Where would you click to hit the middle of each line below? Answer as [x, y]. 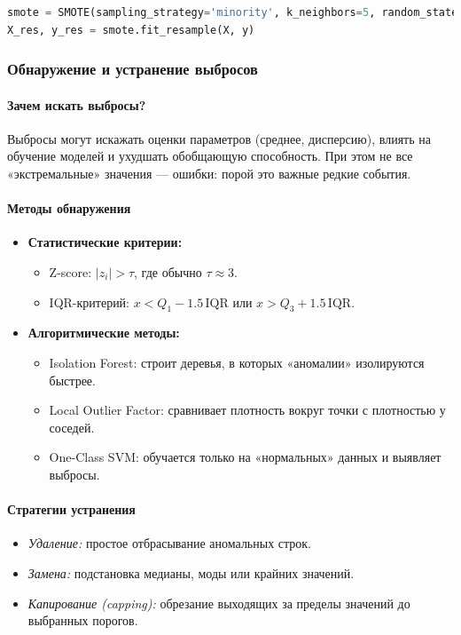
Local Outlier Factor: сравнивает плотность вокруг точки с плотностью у [247, 410]
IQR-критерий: [90, 302]
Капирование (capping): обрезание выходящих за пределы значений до [219, 603]
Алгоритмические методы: [104, 333]
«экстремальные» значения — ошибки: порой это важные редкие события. [209, 174]
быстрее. [72, 380]
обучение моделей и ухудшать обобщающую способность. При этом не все [210, 156]
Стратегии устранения [71, 509]
